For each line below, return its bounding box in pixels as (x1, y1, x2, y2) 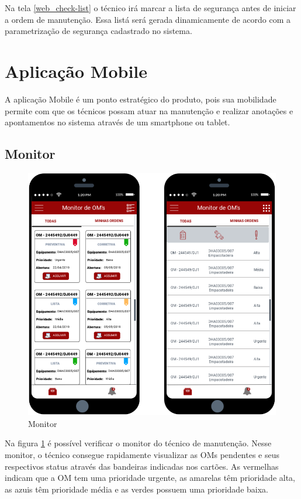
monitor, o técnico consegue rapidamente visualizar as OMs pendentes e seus (5, 449, 279, 461)
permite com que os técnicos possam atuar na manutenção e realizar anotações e (5, 104, 293, 117)
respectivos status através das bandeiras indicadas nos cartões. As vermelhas (5, 460, 279, 472)
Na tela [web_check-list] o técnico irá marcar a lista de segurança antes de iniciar (5, 2, 296, 13)
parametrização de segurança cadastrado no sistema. (5, 25, 192, 37)
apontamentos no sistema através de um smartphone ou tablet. (5, 116, 230, 128)
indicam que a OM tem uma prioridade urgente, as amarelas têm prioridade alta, (5, 471, 295, 484)
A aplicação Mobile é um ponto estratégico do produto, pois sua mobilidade (5, 93, 276, 105)
